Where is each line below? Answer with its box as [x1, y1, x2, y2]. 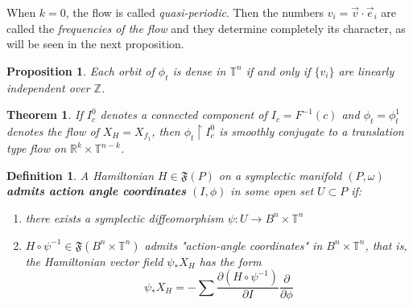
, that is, [365, 236, 407, 253]
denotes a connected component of [100, 106, 267, 123]
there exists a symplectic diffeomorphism [25, 209, 224, 226]
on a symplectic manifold [218, 166, 342, 183]
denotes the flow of [6, 122, 99, 139]
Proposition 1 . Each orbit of [6, 62, 155, 79]
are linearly [338, 62, 394, 79]
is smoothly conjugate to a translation [219, 122, 404, 139]
